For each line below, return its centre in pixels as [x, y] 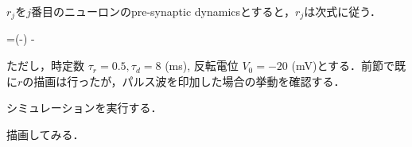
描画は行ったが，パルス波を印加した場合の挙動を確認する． [189, 81]
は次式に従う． [343, 11]
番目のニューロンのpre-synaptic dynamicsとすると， [163, 11]
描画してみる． [45, 134]
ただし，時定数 [45, 66]
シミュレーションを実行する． [84, 108]
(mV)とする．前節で [343, 66]
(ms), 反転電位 [202, 66]
